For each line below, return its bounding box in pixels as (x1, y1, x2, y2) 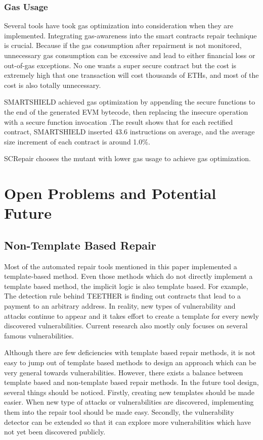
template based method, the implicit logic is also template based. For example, (4, 280, 248, 291)
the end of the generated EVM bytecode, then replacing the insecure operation (4, 106, 248, 117)
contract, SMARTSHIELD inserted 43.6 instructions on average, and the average (4, 126, 255, 137)
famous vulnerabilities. (4, 330, 74, 340)
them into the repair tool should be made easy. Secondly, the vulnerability (4, 407, 234, 417)
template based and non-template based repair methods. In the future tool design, (4, 377, 259, 387)
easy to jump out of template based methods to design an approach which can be (4, 357, 256, 368)
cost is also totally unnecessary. (4, 79, 101, 90)
